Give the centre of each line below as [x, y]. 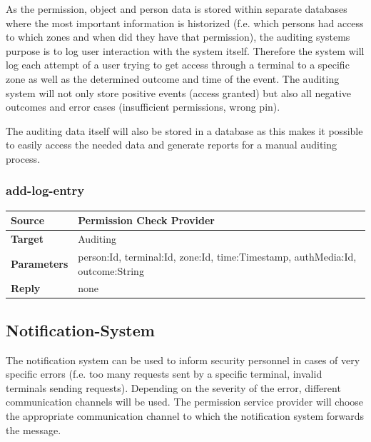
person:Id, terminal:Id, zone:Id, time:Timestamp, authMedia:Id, [217, 256]
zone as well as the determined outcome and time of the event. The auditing [173, 78]
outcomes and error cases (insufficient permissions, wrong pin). [143, 107]
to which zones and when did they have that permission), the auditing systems [178, 37]
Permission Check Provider [146, 220]
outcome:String [111, 270]
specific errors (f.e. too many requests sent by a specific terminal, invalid [164, 374]
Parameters [40, 263]
